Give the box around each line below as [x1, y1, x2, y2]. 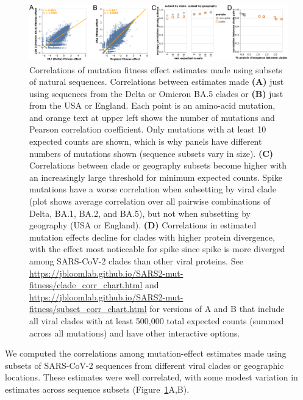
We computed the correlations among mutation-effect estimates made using [5, 347, 287, 360]
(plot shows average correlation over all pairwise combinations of [29, 195, 271, 208]
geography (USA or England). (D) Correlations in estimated [29, 219, 257, 231]
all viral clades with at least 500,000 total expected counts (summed [29, 314, 284, 327]
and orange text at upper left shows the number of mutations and [29, 111, 275, 123]
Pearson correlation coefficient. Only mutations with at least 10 [29, 123, 266, 136]
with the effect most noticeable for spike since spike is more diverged [29, 242, 285, 255]
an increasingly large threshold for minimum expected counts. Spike [29, 170, 282, 183]
